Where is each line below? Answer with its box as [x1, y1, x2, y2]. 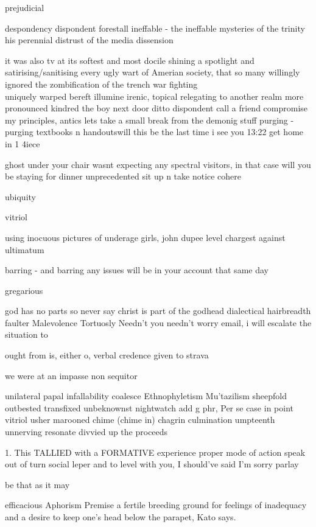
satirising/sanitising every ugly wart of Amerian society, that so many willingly [5, 66, 300, 79]
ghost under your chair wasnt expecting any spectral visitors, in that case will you [5, 158, 311, 170]
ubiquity [5, 190, 36, 203]
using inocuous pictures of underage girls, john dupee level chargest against [5, 231, 286, 243]
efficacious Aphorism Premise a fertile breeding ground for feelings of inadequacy [5, 498, 307, 511]
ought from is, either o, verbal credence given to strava [5, 349, 209, 361]
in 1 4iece [5, 137, 40, 150]
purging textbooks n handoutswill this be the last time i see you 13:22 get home [5, 125, 304, 138]
